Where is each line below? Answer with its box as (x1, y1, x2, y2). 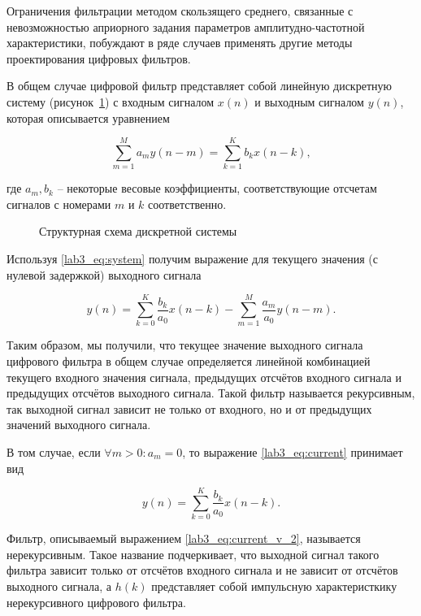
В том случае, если (7, 443, 101, 460)
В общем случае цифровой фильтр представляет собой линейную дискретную (7, 77, 392, 94)
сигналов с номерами (7, 195, 111, 212)
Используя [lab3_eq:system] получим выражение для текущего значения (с (7, 250, 378, 267)
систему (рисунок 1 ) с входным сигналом (7, 93, 215, 110)
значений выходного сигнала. (7, 416, 151, 433)
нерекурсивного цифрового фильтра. (7, 593, 186, 610)
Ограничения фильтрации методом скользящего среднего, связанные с (7, 2, 354, 19)
